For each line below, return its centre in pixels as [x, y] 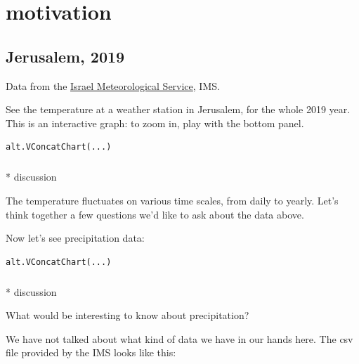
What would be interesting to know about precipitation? [128, 315]
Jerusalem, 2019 [65, 56]
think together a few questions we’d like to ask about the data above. [155, 214]
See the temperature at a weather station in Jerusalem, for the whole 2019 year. [178, 109]
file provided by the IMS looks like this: [91, 352]
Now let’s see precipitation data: [75, 238]
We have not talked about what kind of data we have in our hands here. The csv [179, 338]
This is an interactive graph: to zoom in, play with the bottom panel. [155, 123]
